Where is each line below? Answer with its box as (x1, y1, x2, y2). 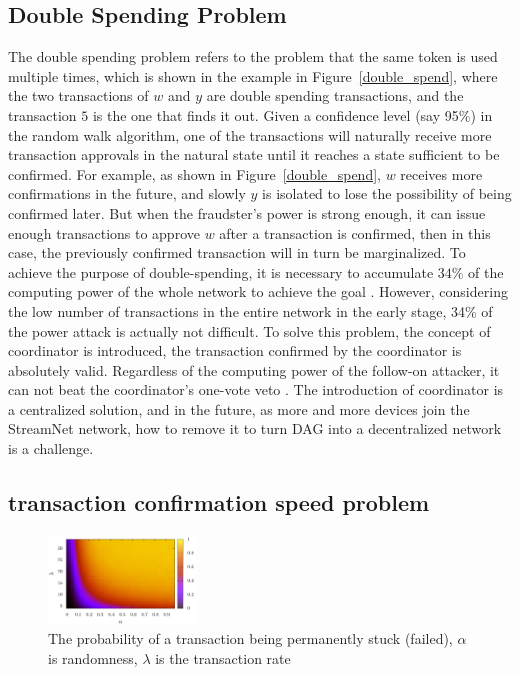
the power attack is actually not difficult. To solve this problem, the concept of (8, 320, 491, 341)
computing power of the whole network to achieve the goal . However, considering (8, 281, 508, 302)
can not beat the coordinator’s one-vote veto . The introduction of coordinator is (8, 379, 504, 400)
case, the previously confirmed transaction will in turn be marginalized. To (8, 242, 466, 263)
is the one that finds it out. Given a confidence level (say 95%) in (92, 104, 493, 125)
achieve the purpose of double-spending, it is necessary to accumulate (8, 261, 434, 282)
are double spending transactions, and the (206, 85, 464, 106)
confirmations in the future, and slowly (8, 183, 246, 204)
